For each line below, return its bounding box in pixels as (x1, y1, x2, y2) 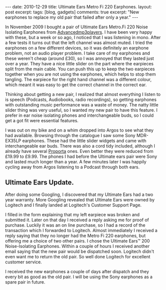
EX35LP (5, 138, 21, 144)
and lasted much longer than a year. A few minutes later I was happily (5, 159, 147, 164)
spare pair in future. (5, 279, 45, 285)
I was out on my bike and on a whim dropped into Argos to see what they (5, 127, 154, 133)
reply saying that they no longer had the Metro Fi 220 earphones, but (5, 233, 146, 239)
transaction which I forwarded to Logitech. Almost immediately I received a (5, 227, 158, 233)
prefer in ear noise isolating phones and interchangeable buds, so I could (5, 112, 154, 118)
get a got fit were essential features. (5, 118, 79, 123)
